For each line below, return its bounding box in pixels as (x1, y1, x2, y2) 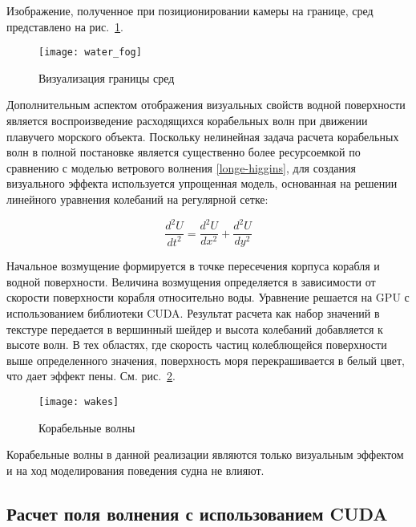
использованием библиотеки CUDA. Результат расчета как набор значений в (6, 304, 380, 321)
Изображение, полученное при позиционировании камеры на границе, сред (6, 2, 374, 18)
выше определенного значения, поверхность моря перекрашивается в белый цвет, (6, 351, 405, 368)
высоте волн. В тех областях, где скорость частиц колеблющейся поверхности (6, 336, 387, 353)
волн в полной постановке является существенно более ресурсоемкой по (6, 144, 361, 160)
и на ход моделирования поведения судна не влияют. (6, 461, 265, 478)
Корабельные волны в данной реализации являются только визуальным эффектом (6, 446, 404, 463)
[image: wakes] (38, 395, 119, 407)
